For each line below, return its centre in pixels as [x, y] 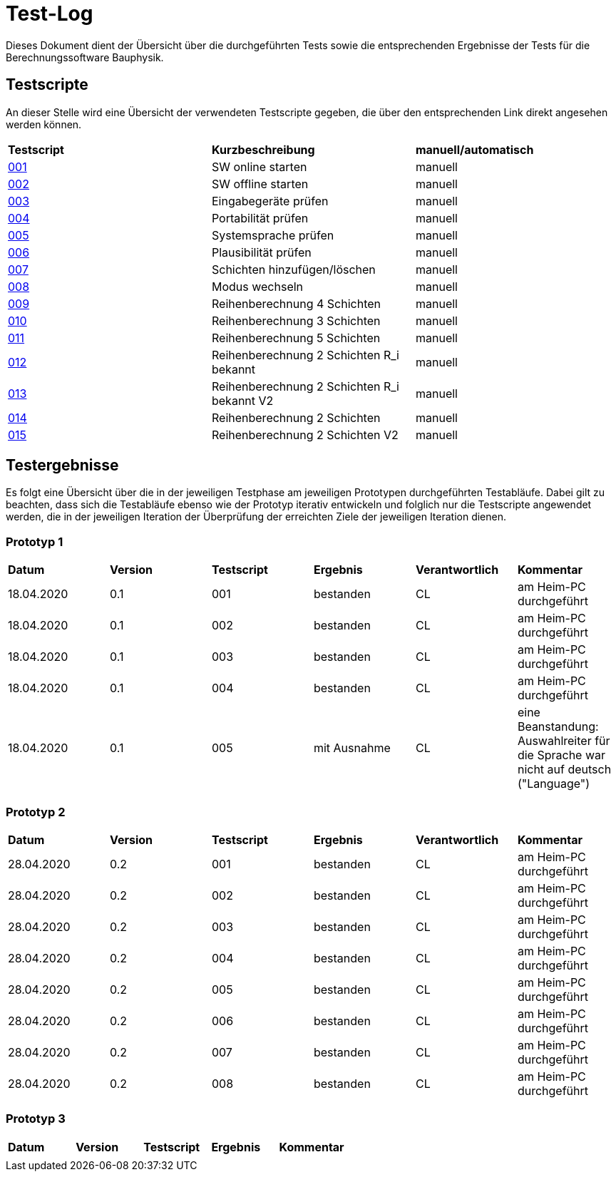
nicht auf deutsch [564, 770]
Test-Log [50, 14]
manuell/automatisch [474, 149]
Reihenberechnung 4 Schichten [296, 303]
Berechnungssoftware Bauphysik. [85, 57]
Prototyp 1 [35, 541]
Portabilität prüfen [260, 218]
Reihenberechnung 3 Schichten [296, 320]
